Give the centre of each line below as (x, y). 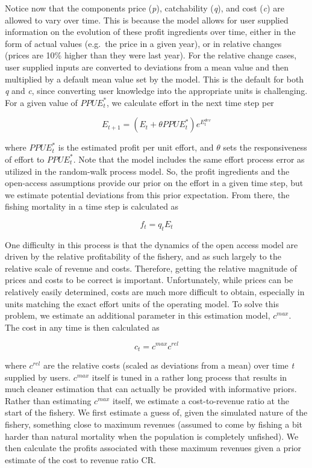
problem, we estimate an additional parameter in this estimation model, (138, 315)
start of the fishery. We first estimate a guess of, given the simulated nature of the (156, 412)
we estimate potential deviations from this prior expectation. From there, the (147, 194)
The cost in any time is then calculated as (82, 327)
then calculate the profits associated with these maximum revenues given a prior (153, 448)
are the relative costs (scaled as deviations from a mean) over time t (169, 365)
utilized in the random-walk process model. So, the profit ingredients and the (147, 171)
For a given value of (41, 102)
